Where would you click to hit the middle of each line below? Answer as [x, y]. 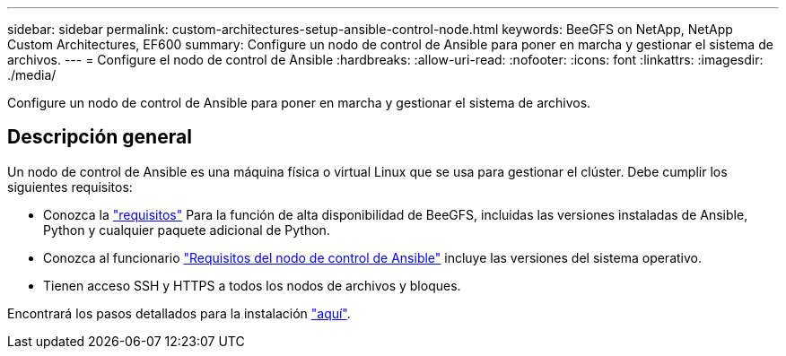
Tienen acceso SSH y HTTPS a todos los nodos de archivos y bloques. [252, 285]
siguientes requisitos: [70, 187]
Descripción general [100, 137]
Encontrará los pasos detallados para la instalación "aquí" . [179, 313]
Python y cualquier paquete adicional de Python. [187, 230]
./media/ [32, 75]
